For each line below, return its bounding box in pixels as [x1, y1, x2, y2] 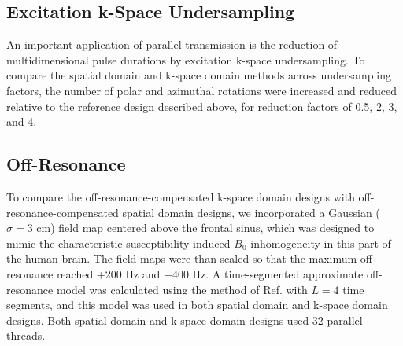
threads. [6, 327, 46, 344]
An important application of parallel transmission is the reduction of [6, 36, 338, 53]
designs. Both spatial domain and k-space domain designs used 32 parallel [6, 311, 363, 328]
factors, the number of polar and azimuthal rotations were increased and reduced [6, 82, 397, 98]
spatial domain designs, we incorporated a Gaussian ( [122, 204, 380, 220]
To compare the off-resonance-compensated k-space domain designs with [6, 188, 355, 204]
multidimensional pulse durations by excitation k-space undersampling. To [6, 51, 365, 68]
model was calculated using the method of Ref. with [56, 281, 308, 297]
